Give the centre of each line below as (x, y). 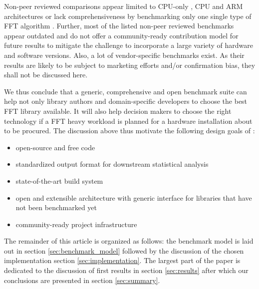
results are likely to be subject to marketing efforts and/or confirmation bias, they (130, 65)
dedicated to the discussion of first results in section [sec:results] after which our (126, 270)
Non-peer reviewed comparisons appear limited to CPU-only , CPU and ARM (124, 6)
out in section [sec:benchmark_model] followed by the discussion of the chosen (124, 250)
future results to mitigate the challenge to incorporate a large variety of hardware (129, 45)
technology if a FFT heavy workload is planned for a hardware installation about (128, 121)
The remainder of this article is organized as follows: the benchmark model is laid (129, 241)
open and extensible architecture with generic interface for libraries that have (134, 197)
